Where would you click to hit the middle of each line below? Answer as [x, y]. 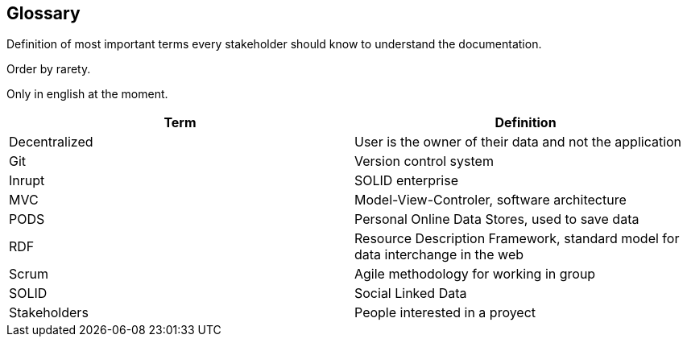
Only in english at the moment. [87, 94]
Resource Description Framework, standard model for [517, 239]
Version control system [424, 161]
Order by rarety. [49, 69]
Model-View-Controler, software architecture [490, 200]
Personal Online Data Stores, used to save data [497, 219]
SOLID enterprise [406, 181]
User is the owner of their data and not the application [518, 142]
